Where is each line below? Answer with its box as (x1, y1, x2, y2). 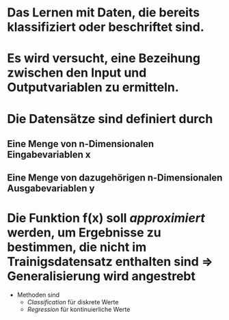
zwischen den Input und (7, 65, 147, 81)
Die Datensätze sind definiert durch (7, 111, 213, 126)
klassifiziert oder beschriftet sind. (7, 19, 204, 35)
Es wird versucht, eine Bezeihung (7, 51, 200, 66)
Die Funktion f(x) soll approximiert (7, 210, 205, 226)
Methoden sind (16, 291, 60, 299)
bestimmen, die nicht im (7, 239, 147, 254)
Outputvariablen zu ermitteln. (7, 80, 179, 95)
